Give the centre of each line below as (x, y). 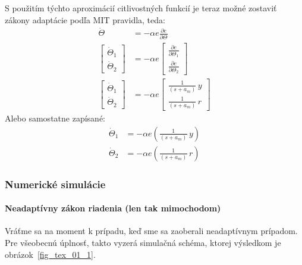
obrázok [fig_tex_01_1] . (50, 254)
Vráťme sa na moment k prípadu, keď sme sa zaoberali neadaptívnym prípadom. (151, 231)
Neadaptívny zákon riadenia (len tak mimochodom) (113, 208)
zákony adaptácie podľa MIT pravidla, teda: (85, 19)
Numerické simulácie (55, 184)
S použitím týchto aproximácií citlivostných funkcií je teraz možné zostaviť (141, 8)
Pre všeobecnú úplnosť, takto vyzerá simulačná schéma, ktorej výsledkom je (143, 242)
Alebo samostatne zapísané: (55, 118)
